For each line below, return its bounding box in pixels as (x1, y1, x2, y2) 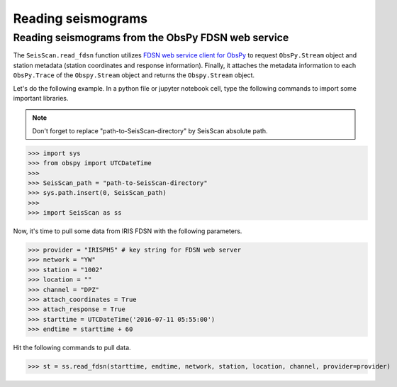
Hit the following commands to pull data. (13, 344, 131, 352)
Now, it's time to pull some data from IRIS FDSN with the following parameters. (13, 227, 242, 235)
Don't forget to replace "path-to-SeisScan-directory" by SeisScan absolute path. (32, 126, 269, 135)
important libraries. (13, 94, 69, 102)
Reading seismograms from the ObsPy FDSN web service (13, 31, 289, 44)
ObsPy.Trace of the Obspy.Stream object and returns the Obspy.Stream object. (13, 71, 255, 79)
